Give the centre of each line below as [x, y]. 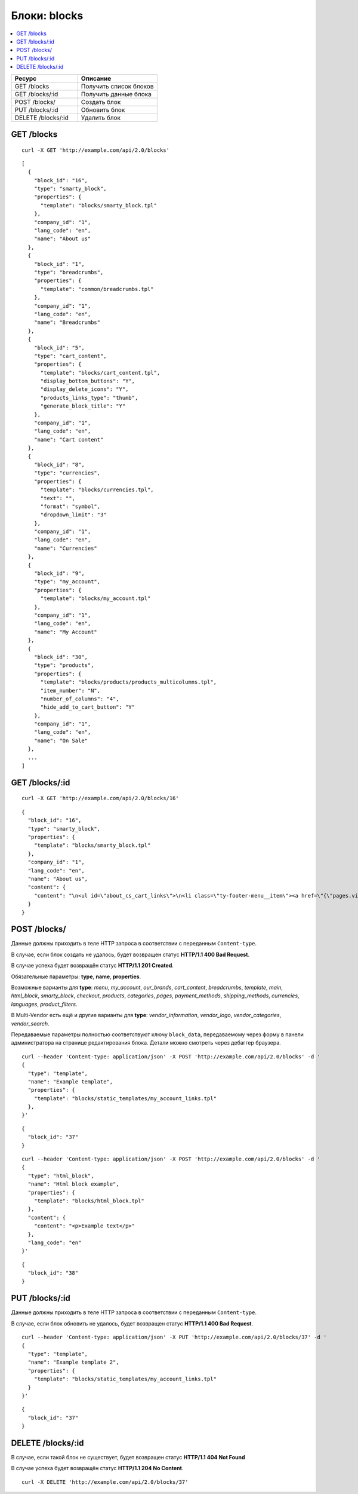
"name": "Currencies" [66, 548]
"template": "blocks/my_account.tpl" [95, 598]
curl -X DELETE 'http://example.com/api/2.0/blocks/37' [105, 1482]
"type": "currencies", [67, 473]
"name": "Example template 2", [73, 1362]
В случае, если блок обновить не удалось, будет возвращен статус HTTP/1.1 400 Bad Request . [132, 1323]
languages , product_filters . [44, 1004]
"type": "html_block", [61, 1175]
